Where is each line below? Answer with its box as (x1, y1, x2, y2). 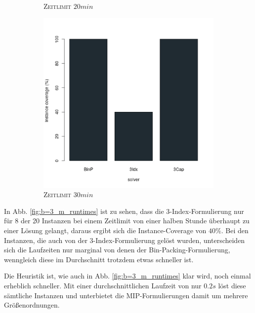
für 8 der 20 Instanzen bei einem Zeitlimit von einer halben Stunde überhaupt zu (4, 215, 250, 226)
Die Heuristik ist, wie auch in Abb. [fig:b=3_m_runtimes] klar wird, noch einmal (4, 271, 251, 281)
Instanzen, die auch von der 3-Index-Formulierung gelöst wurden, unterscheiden (4, 235, 245, 245)
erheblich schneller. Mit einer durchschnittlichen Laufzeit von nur (4, 280, 202, 290)
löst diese (218, 280, 246, 290)
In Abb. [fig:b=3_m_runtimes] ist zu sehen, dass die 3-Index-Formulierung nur (4, 206, 244, 216)
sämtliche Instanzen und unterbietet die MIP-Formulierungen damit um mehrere (4, 290, 248, 300)
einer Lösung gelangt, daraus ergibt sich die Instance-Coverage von (4, 225, 207, 235)
